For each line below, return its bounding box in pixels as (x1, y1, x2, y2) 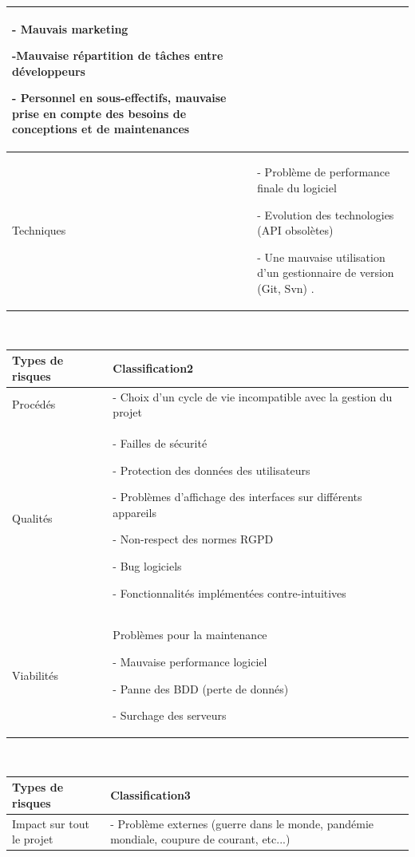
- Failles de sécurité (113, 434, 207, 451)
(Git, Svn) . (257, 279, 314, 296)
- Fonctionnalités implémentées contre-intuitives (113, 584, 346, 601)
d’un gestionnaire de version (257, 264, 394, 281)
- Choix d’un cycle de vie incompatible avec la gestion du (113, 388, 393, 405)
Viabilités (12, 666, 59, 683)
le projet (12, 831, 53, 847)
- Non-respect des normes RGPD (113, 531, 274, 547)
